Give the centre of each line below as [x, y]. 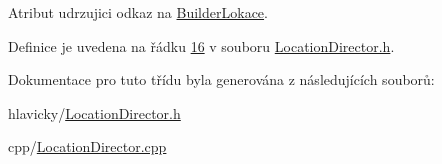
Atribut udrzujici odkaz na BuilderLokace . [138, 12]
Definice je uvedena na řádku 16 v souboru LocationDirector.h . [201, 45]
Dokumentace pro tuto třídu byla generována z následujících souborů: [221, 79]
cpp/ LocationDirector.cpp [87, 146]
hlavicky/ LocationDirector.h [94, 112]
